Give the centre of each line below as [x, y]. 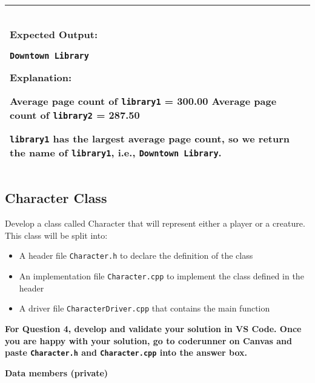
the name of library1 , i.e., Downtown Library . [116, 152]
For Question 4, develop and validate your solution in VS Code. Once [153, 328]
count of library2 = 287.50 [75, 115]
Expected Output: [54, 34]
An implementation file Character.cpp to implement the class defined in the [161, 276]
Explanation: [41, 77]
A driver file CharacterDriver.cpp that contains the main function [144, 308]
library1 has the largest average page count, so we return [150, 138]
